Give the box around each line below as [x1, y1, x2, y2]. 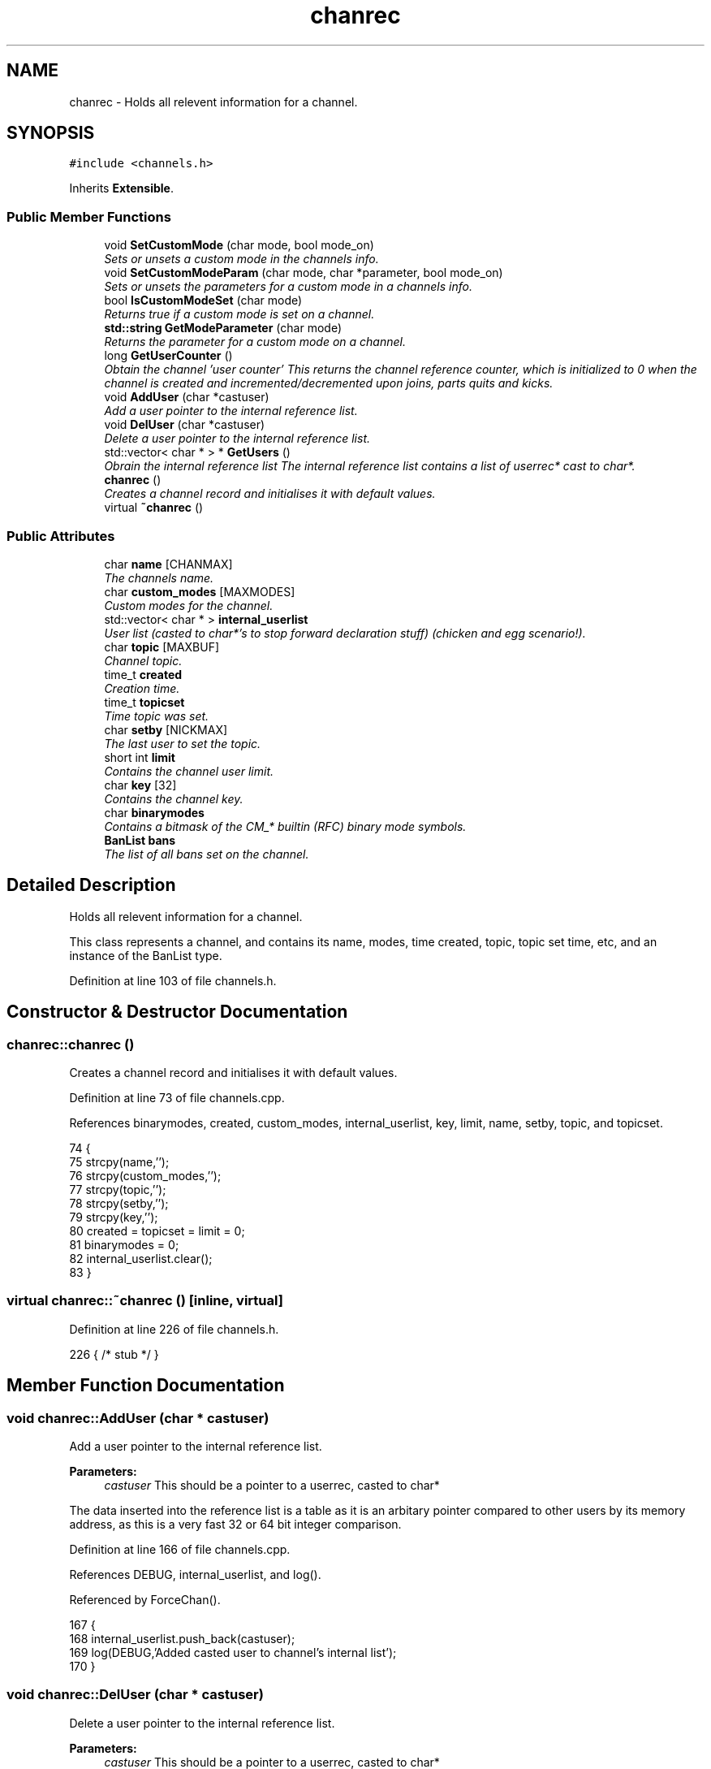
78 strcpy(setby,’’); [69, 1196, 169, 1210]
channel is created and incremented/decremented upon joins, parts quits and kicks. [104, 376, 554, 391]
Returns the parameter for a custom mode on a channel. [104, 335, 406, 349]
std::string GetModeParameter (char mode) [104, 321, 342, 335]
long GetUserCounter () [104, 348, 233, 363]
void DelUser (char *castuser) [104, 417, 265, 432]
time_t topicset [104, 694, 185, 709]
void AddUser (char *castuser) [104, 390, 269, 404]
